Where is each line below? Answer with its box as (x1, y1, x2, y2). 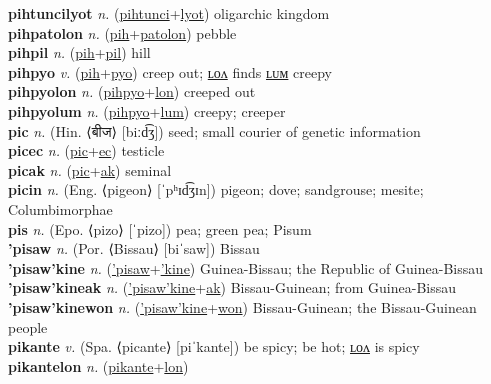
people (8, 316, 48, 337)
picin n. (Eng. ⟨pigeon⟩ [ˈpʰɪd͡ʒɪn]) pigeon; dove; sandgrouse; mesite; (8, 179, 424, 200)
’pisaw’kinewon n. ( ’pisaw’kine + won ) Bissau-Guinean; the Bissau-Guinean (8, 296, 477, 317)
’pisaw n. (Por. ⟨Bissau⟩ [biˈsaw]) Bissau (8, 238, 260, 259)
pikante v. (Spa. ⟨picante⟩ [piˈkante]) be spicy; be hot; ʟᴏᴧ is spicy (8, 336, 420, 357)
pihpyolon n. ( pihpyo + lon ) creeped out (8, 81, 256, 102)
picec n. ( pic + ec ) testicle (8, 140, 165, 161)
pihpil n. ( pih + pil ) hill (8, 42, 151, 63)
